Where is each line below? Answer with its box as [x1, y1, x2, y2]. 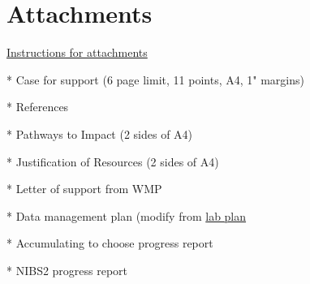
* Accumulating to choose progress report [6, 235, 213, 252]
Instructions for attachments [6, 44, 148, 61]
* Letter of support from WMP [6, 180, 162, 197]
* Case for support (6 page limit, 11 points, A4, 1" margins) [6, 71, 304, 88]
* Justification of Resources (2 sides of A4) [6, 153, 219, 170]
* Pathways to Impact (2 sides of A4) [6, 125, 193, 142]
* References [6, 98, 69, 115]
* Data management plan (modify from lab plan [6, 207, 247, 224]
